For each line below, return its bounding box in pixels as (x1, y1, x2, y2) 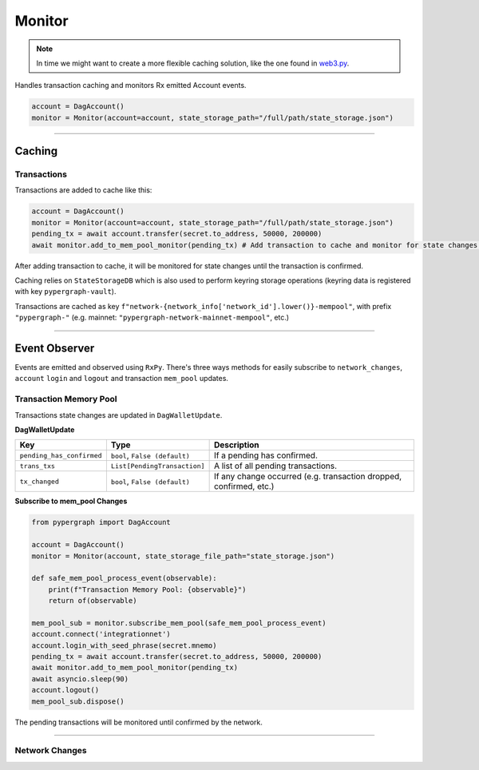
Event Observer (14, 341, 95, 355)
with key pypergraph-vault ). (14, 287, 117, 296)
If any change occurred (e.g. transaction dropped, (213, 471, 402, 482)
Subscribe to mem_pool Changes (14, 496, 128, 506)
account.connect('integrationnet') (31, 629, 171, 639)
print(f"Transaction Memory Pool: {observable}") (48, 585, 247, 594)
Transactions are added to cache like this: (14, 185, 152, 195)
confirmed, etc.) (213, 481, 275, 492)
